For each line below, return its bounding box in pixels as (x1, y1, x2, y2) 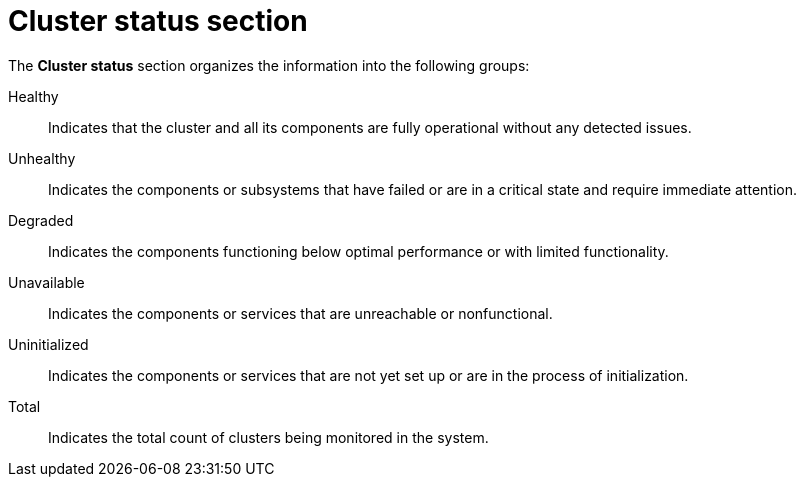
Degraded (8, 211, 74, 229)
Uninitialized (8, 335, 89, 353)
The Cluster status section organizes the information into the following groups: (8, 56, 530, 74)
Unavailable (8, 273, 85, 291)
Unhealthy (8, 149, 76, 167)
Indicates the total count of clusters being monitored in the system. (48, 428, 489, 446)
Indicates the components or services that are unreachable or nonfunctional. (48, 304, 553, 322)
